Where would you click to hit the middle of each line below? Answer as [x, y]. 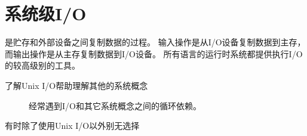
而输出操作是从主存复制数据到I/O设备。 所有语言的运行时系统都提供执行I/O [154, 53]
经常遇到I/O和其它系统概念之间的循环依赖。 [115, 105]
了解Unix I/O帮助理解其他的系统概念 [76, 85]
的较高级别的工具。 [42, 65]
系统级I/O [46, 13]
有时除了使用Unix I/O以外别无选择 [72, 126]
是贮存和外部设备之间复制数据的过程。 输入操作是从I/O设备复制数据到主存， [155, 42]
